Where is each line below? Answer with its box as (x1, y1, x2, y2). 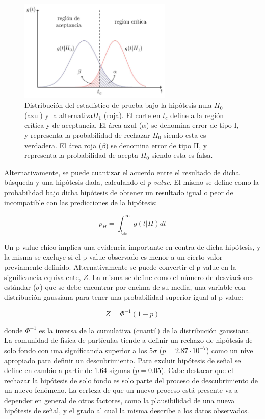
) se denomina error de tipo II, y (105, 139, 207, 150)
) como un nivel (206, 345, 255, 356)
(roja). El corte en (103, 109, 161, 120)
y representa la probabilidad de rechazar (24, 129, 150, 140)
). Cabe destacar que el (161, 365, 233, 376)
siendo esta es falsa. (151, 150, 213, 160)
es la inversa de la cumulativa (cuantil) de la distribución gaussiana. (39, 324, 251, 335)
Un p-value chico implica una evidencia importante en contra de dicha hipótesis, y (4, 241, 261, 252)
